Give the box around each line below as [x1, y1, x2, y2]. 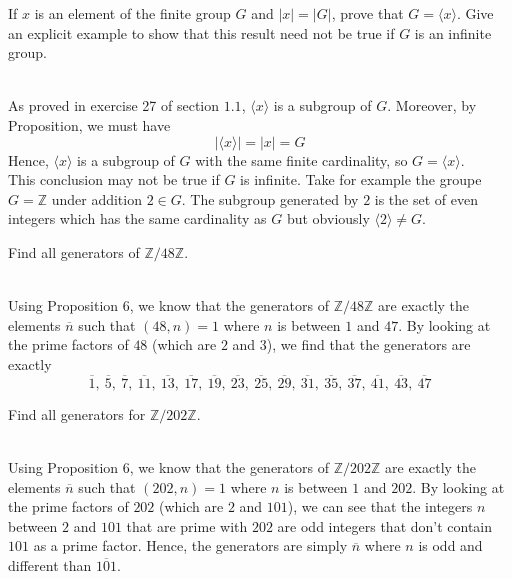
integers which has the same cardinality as [8, 208, 267, 229]
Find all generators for [8, 403, 146, 424]
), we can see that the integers [287, 496, 473, 517]
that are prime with [126, 515, 248, 536]
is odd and [418, 535, 483, 556]
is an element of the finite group [34, 3, 231, 23]
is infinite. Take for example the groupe [240, 169, 482, 190]
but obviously [286, 208, 370, 229]
